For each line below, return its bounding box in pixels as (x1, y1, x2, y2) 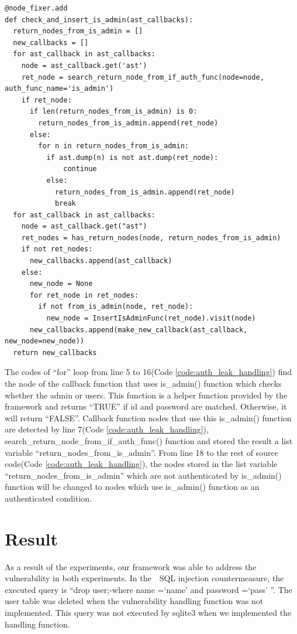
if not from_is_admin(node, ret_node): (38, 302, 194, 311)
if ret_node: (21, 96, 72, 104)
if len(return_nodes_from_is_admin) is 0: (29, 107, 198, 116)
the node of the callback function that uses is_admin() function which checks (5, 377, 282, 389)
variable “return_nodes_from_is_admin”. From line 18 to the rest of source (5, 446, 278, 458)
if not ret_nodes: (21, 245, 93, 254)
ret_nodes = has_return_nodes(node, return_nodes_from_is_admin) (21, 233, 281, 242)
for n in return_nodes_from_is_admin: (38, 142, 189, 151)
